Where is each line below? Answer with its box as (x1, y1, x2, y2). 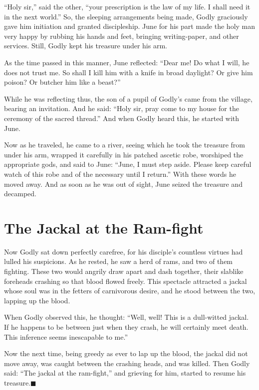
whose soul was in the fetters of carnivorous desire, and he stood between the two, (4, 285, 256, 296)
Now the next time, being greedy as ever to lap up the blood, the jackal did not (4, 348, 248, 359)
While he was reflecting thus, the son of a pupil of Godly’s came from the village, (4, 93, 253, 104)
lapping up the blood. (4, 295, 70, 305)
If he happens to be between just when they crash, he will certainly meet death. (4, 321, 249, 332)
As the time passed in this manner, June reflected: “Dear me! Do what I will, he (4, 57, 250, 67)
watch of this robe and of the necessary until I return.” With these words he (4, 168, 236, 179)
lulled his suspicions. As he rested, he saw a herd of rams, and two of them (4, 256, 233, 266)
